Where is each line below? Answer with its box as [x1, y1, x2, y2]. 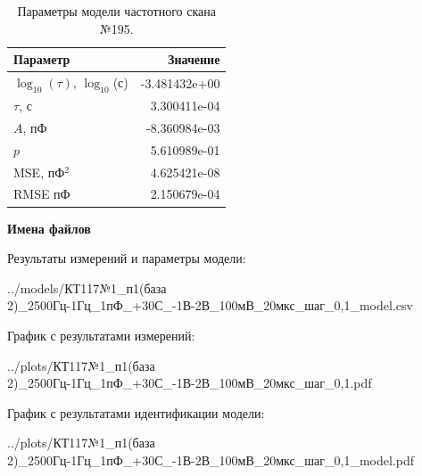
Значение [168, 50, 220, 69]
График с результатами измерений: [7, 325, 195, 344]
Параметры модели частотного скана [17, 2, 216, 20]
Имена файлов [7, 218, 91, 237]
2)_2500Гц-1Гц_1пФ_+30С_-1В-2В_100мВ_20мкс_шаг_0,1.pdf [7, 373, 372, 392]
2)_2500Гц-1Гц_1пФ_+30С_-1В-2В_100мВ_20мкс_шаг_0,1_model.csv [7, 296, 413, 315]
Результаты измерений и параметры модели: [7, 249, 246, 267]
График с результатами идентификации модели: [7, 403, 265, 422]
